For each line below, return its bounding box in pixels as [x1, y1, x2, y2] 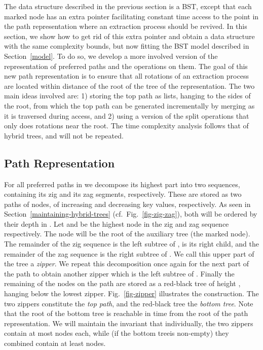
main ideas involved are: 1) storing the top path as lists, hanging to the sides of [4, 90, 251, 101]
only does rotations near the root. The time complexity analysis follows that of [4, 120, 249, 131]
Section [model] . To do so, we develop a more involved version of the [4, 50, 218, 61]
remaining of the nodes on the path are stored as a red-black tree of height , [4, 278, 241, 289]
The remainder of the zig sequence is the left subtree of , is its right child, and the [4, 238, 259, 249]
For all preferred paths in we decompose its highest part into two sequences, [4, 179, 240, 189]
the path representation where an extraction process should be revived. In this [4, 21, 247, 31]
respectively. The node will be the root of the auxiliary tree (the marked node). [4, 228, 250, 239]
